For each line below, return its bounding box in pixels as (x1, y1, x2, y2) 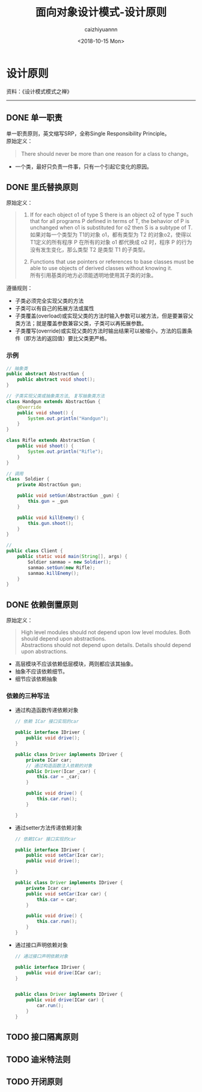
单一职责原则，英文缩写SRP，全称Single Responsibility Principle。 (6, 130, 170, 137)
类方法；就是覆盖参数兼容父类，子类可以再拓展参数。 (14, 320, 147, 327)
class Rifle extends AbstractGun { (6, 437, 96, 444)
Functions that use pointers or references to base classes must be (29, 258, 194, 265)
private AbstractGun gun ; (17, 482, 82, 488)
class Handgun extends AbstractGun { (6, 398, 101, 405)
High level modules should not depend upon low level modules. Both (20, 629, 191, 636)
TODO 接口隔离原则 (6, 1032, 79, 1042)
